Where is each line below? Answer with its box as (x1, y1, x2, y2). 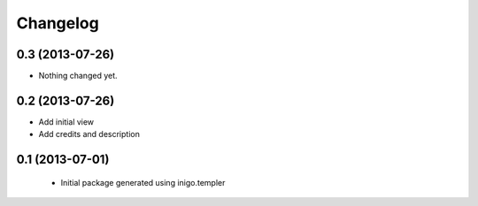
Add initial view (38, 116, 95, 127)
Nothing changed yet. (38, 71, 119, 81)
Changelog (16, 13, 99, 33)
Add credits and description (38, 129, 141, 140)
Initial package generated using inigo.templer (60, 177, 226, 187)
